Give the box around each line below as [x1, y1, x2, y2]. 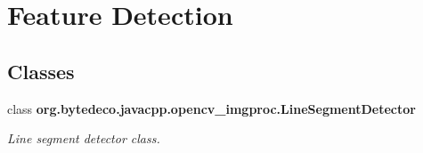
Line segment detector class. [7, 129, 160, 148]
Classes [7, 57, 75, 85]
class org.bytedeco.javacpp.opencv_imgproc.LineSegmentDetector [7, 99, 416, 117]
